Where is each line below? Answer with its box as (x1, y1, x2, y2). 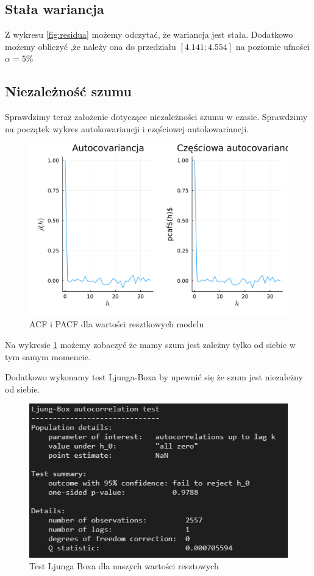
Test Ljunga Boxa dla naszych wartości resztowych (29, 560, 219, 572)
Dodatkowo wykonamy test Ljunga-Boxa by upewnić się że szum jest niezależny (5, 371, 303, 383)
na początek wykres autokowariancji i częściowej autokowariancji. (5, 122, 249, 135)
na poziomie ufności (235, 40, 310, 52)
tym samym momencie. (5, 350, 91, 363)
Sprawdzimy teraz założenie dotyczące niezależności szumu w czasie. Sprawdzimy (5, 110, 308, 123)
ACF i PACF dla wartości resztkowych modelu (29, 318, 204, 330)
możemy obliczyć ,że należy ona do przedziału (5, 40, 176, 52)
